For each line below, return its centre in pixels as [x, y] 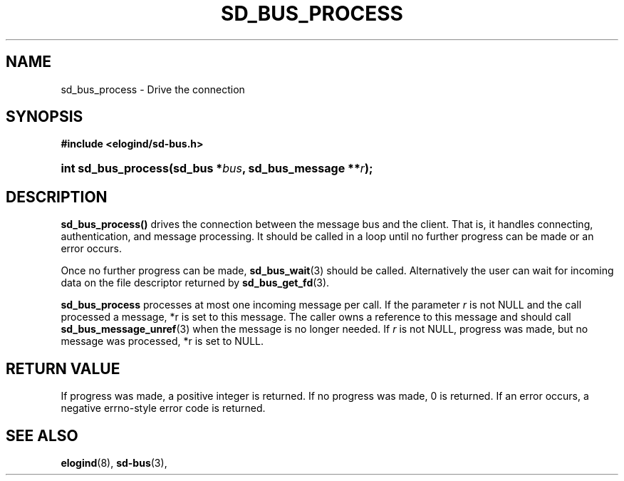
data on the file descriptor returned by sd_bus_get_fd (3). [195, 283]
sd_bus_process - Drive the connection [153, 89]
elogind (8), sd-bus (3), [114, 462]
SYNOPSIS [45, 117]
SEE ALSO [42, 435]
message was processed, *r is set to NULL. [162, 341]
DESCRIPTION [57, 197]
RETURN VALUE [63, 368]
